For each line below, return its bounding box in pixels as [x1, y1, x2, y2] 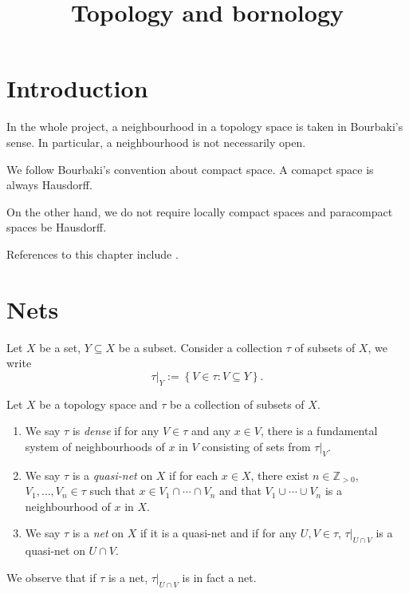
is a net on [72, 525, 124, 541]
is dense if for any [72, 422, 159, 439]
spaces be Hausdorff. [6, 219, 107, 236]
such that [89, 482, 136, 499]
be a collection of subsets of [170, 395, 305, 412]
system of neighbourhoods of [25, 438, 165, 454]
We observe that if [6, 568, 96, 585]
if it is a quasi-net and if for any [140, 525, 297, 541]
